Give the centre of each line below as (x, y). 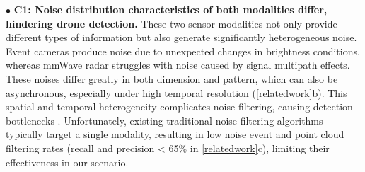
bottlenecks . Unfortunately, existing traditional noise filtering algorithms (164, 120)
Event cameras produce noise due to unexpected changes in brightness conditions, (183, 51)
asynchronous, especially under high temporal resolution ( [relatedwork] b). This (176, 92)
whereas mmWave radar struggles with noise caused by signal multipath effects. (178, 65)
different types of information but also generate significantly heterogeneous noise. (181, 37)
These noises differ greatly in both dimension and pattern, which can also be (172, 78)
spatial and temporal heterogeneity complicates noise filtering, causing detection (179, 107)
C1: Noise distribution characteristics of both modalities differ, (170, 9)
